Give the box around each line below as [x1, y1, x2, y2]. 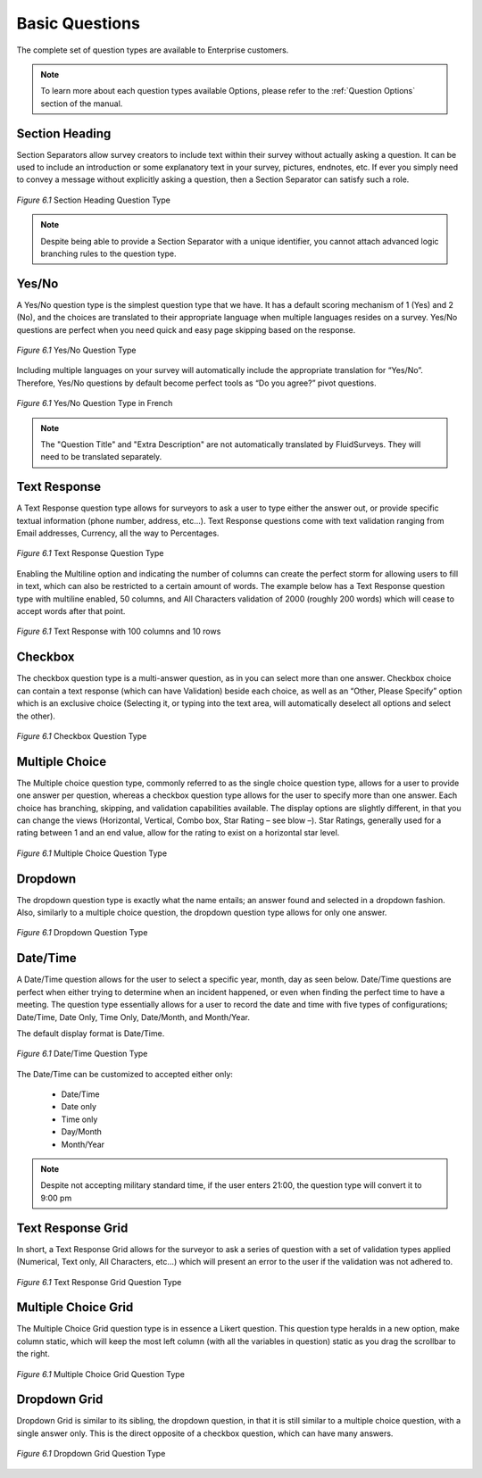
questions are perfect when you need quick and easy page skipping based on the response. [16, 324, 356, 335]
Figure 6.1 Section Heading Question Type [16, 195, 171, 205]
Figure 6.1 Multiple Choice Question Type [16, 848, 168, 859]
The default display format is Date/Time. [16, 1027, 165, 1039]
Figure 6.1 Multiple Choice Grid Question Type [16, 1368, 185, 1379]
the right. [16, 1349, 51, 1359]
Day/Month [61, 1126, 103, 1137]
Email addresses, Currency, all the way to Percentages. [16, 527, 220, 539]
